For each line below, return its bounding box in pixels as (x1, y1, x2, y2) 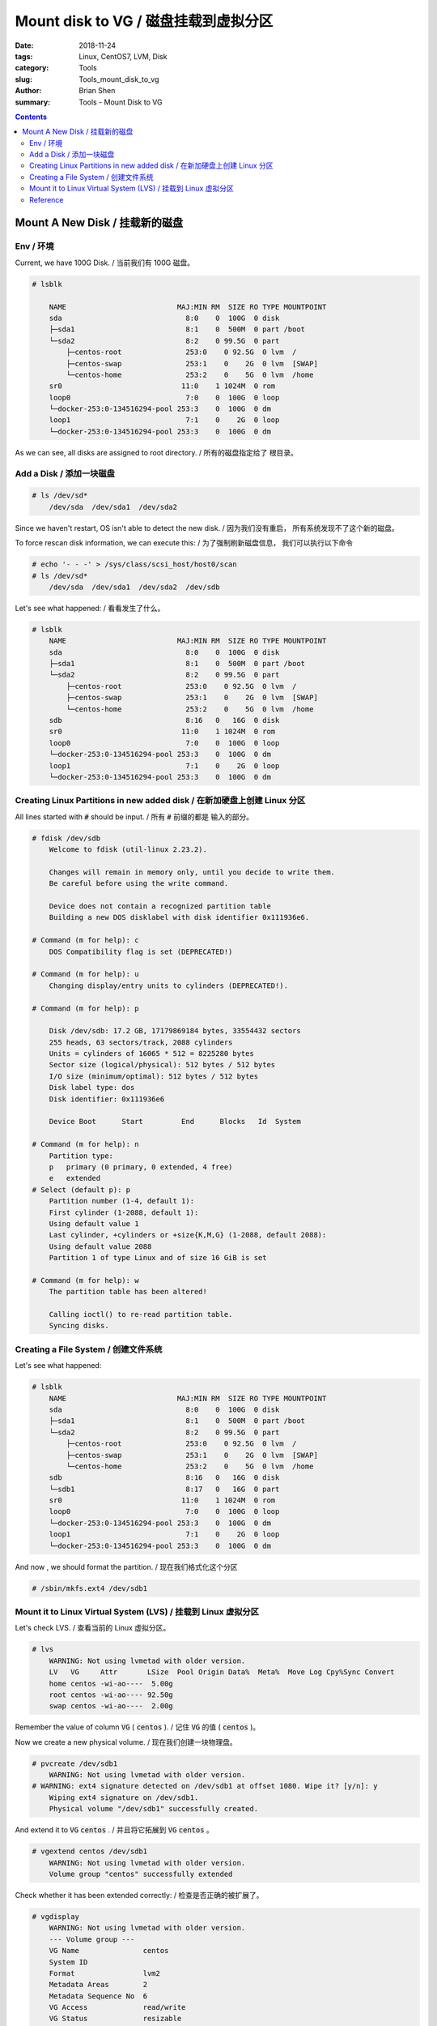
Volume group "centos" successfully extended (49, 1869, 233, 1879)
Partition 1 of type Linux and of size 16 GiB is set (49, 1253, 267, 1263)
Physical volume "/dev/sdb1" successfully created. (49, 1804, 259, 1814)
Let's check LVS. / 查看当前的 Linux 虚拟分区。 (15, 1623, 171, 1633)
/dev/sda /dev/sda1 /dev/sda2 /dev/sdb (49, 582, 220, 592)
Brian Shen (78, 86, 116, 96)
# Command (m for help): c (32, 936, 139, 945)
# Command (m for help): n (32, 1139, 139, 1149)
